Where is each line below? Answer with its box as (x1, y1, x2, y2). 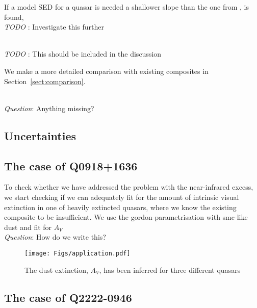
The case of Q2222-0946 (4, 289, 132, 305)
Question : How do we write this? (4, 232, 106, 242)
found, (4, 11, 24, 22)
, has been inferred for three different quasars (99, 264, 241, 275)
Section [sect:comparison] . (4, 75, 86, 86)
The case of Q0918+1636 (4, 158, 138, 173)
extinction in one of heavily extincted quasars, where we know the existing (4, 201, 237, 212)
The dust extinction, (24, 264, 88, 275)
